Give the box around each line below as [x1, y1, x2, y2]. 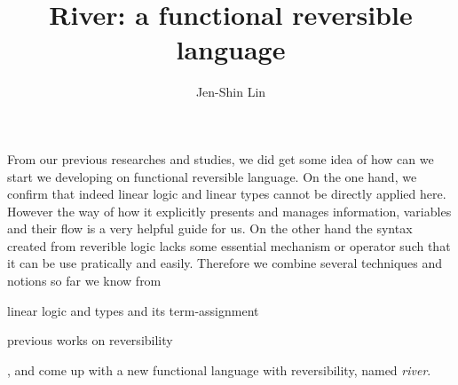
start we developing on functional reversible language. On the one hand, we [7, 167, 417, 185]
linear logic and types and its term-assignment [7, 301, 259, 319]
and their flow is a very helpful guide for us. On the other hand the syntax [7, 219, 413, 238]
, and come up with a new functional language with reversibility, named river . [7, 360, 431, 379]
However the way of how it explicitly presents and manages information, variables [7, 201, 452, 220]
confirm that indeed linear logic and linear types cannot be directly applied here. [7, 185, 446, 203]
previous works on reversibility [7, 331, 173, 350]
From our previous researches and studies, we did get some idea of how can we [7, 149, 434, 168]
